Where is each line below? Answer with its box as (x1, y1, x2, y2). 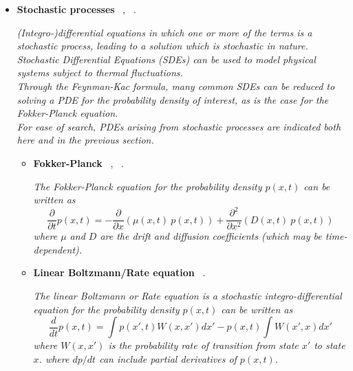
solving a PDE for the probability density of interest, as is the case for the (17, 92, 328, 106)
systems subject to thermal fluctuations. (17, 65, 183, 80)
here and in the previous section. (17, 133, 154, 147)
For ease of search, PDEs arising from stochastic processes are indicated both (17, 119, 341, 133)
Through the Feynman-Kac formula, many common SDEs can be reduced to (17, 78, 335, 93)
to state (314, 338, 345, 352)
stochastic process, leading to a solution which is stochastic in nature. (17, 38, 308, 53)
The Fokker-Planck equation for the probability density (33, 179, 262, 193)
